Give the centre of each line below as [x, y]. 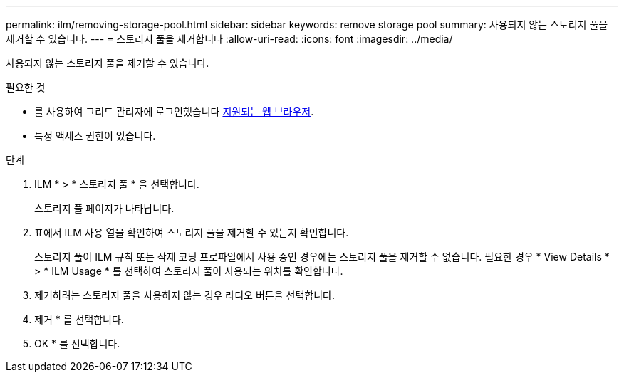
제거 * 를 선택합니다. [79, 319]
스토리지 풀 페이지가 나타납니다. [104, 208]
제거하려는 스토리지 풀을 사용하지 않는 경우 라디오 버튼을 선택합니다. [184, 295]
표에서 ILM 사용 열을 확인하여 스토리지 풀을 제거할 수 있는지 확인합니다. [192, 232]
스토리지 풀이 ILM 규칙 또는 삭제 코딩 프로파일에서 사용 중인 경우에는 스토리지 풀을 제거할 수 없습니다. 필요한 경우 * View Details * [322, 257]
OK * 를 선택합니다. [77, 343]
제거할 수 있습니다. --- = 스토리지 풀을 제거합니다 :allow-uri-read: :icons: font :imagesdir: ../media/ [229, 39]
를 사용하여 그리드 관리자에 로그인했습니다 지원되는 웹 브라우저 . [174, 111]
